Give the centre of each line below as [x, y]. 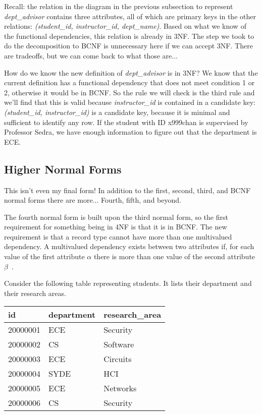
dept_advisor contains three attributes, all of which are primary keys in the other [130, 16]
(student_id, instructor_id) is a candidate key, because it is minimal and [117, 112]
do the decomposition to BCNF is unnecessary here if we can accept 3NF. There [128, 46]
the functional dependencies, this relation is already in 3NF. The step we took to [129, 36]
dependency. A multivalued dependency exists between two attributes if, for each [129, 246]
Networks [120, 388]
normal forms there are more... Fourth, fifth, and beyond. [93, 200]
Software [119, 344]
